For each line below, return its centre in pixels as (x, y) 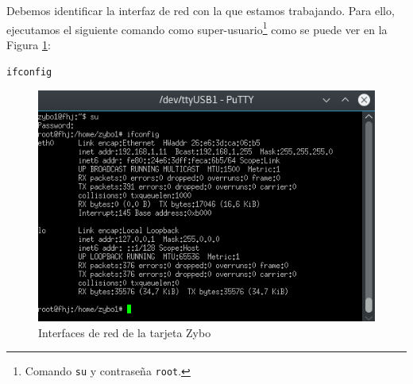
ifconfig (29, 73)
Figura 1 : (29, 44)
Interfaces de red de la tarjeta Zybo (125, 332)
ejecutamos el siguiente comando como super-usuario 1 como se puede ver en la (197, 28)
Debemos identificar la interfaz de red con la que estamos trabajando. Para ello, (201, 10)
